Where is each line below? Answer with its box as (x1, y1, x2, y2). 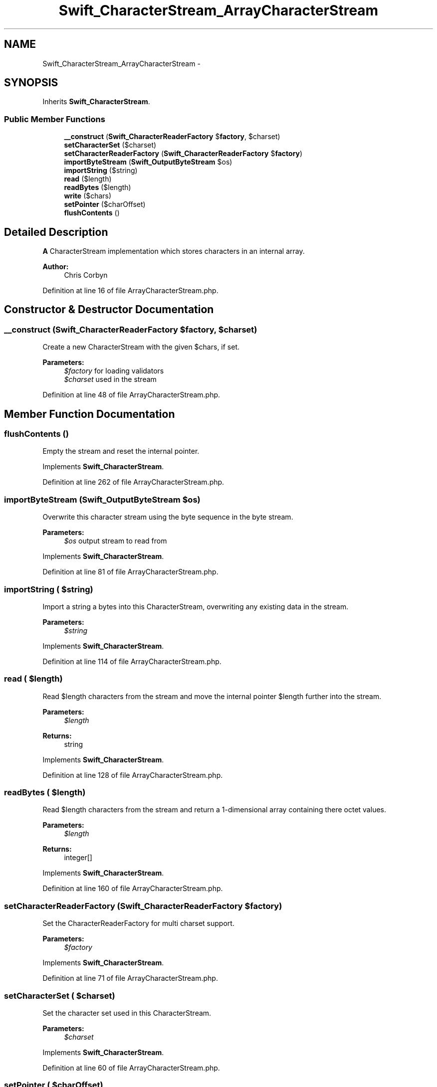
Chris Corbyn (64, 271, 108, 280)
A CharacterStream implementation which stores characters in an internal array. (42, 247, 305, 256)
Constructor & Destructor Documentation (4, 303, 214, 316)
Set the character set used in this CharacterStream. (42, 1008, 212, 1017)
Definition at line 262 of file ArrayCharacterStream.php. (42, 478, 224, 487)
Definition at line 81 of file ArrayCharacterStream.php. (42, 567, 218, 576)
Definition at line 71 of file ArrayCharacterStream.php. (42, 974, 218, 983)
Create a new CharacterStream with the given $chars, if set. (42, 343, 240, 352)
